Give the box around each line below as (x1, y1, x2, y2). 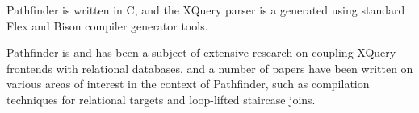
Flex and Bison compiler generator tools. (6, 17, 208, 34)
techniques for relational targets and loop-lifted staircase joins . (6, 91, 316, 107)
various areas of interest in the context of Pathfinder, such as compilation (6, 75, 370, 92)
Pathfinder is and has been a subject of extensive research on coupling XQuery (6, 44, 396, 61)
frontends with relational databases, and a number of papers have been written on (6, 59, 413, 76)
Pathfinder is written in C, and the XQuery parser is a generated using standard (6, 2, 405, 18)
